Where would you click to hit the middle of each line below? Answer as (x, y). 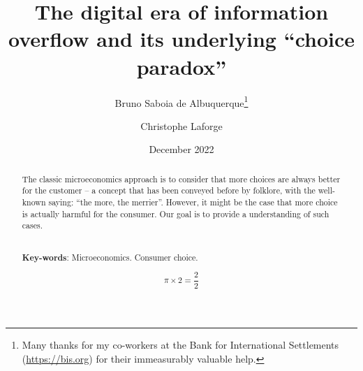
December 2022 (181, 149)
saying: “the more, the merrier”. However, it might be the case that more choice (193, 202)
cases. (32, 225)
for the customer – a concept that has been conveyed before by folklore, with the (169, 190)
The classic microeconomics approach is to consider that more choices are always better (181, 179)
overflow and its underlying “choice (181, 39)
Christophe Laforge (181, 125)
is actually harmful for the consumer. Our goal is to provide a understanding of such (176, 213)
